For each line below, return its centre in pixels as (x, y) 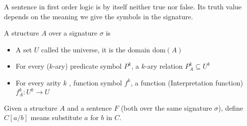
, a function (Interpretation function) (187, 82)
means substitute (56, 117)
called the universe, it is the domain (96, 49)
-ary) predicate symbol (87, 66)
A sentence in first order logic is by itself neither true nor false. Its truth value (123, 6)
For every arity (38, 82)
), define (231, 107)
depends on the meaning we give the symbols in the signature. (99, 16)
